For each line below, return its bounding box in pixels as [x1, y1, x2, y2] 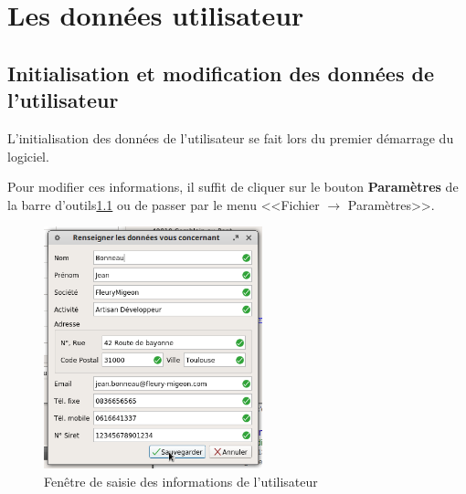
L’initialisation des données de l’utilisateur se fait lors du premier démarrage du [7, 128, 454, 147]
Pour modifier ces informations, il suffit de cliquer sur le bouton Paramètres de [7, 177, 459, 196]
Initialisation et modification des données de [7, 58, 434, 87]
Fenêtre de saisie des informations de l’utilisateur [44, 471, 318, 490]
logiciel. [7, 146, 49, 165]
